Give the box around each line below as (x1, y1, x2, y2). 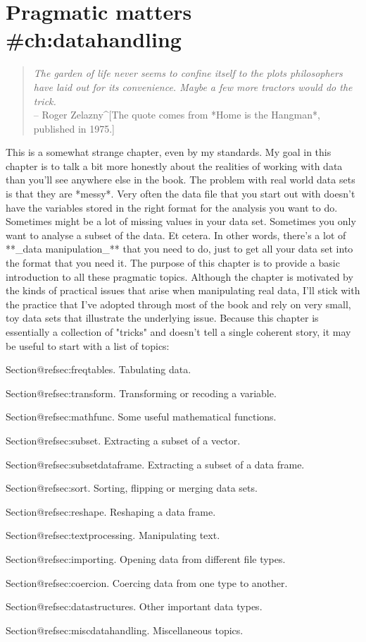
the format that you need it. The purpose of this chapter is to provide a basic (6, 255, 340, 270)
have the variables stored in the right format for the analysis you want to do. (6, 200, 338, 214)
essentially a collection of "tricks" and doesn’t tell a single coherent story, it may (6, 325, 351, 339)
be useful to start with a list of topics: (6, 338, 170, 353)
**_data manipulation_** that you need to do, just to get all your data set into (6, 241, 353, 256)
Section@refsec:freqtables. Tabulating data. (6, 362, 191, 377)
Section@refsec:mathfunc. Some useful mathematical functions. (6, 409, 277, 424)
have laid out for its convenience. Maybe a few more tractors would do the (33, 79, 353, 94)
